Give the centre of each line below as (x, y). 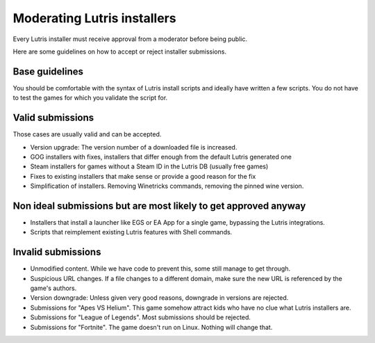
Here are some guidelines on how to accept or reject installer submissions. (120, 51)
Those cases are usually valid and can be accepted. (87, 134)
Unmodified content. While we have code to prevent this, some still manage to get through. (160, 269)
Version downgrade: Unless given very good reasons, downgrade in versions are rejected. (159, 298)
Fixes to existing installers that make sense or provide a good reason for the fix (143, 176)
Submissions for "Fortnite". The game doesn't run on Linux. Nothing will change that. (151, 327)
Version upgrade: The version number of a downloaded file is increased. (134, 147)
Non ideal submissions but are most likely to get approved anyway (159, 206)
